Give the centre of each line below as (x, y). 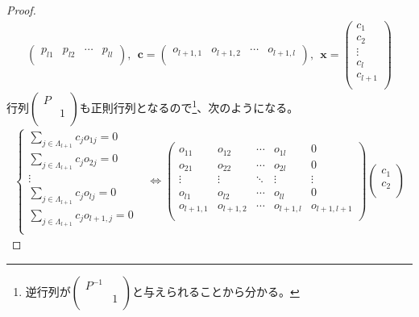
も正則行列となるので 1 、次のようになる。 (189, 106)
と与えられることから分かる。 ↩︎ (216, 291)
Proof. (21, 10)
